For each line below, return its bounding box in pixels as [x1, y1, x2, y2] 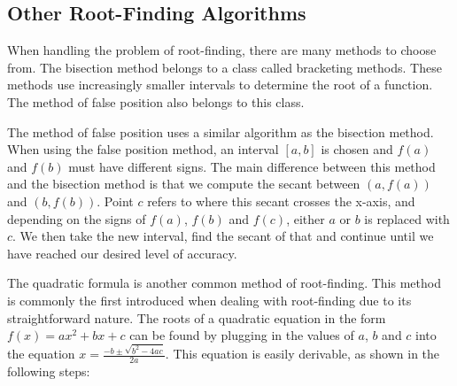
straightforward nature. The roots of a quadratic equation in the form [7, 308, 386, 327]
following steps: [7, 361, 90, 380]
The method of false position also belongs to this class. [7, 92, 305, 111]
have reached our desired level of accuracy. [7, 243, 237, 262]
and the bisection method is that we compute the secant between [7, 174, 360, 193]
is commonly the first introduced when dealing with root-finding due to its [7, 290, 412, 309]
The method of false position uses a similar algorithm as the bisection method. [7, 122, 434, 141]
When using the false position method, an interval [7, 140, 279, 158]
